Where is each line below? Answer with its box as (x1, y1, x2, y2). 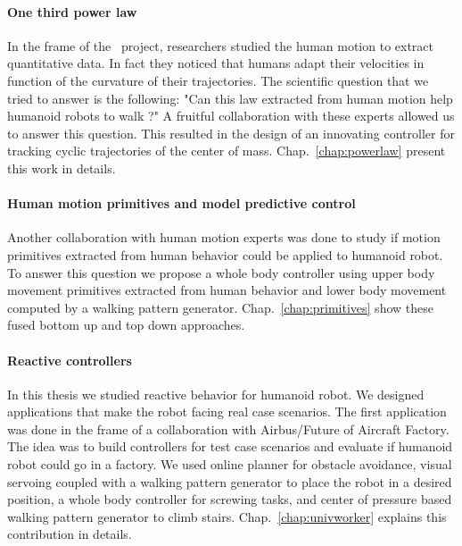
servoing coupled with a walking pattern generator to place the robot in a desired (7, 472, 452, 491)
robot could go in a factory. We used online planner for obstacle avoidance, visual (7, 455, 452, 474)
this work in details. (7, 158, 116, 177)
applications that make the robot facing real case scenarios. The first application (7, 402, 447, 421)
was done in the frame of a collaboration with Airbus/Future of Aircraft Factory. (7, 419, 450, 438)
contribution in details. (7, 525, 132, 543)
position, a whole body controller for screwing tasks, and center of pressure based (7, 490, 452, 508)
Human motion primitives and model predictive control (7, 194, 356, 213)
